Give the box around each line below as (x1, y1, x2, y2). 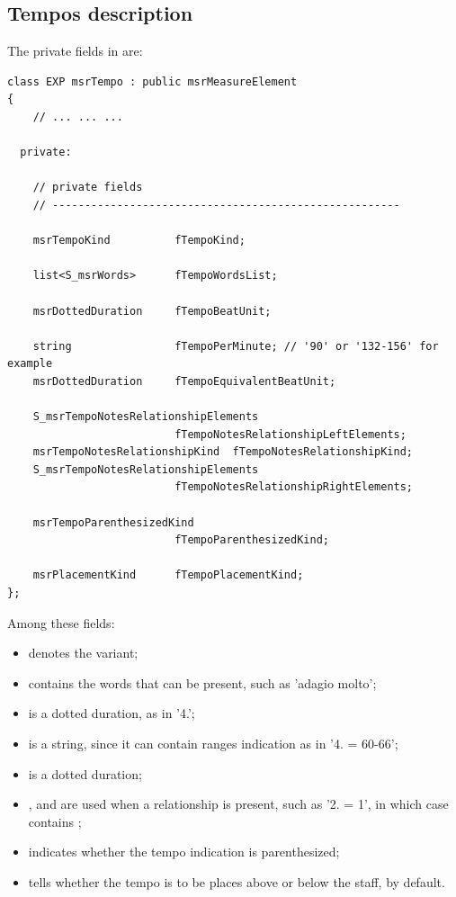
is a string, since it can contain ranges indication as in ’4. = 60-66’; (28, 733, 398, 752)
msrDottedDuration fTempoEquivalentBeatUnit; (32, 374, 336, 388)
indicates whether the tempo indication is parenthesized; (28, 842, 340, 861)
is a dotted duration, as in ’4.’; (28, 704, 195, 722)
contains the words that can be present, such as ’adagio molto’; (28, 673, 377, 692)
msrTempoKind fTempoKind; (32, 234, 246, 247)
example (7, 357, 53, 371)
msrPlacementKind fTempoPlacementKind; (32, 569, 304, 582)
